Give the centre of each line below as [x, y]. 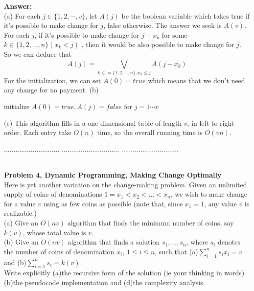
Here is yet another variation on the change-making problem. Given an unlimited [126, 184]
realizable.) [20, 213]
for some [174, 34]
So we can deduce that [38, 54]
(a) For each [22, 15]
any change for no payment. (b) [51, 90]
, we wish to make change [209, 194]
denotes [229, 242]
